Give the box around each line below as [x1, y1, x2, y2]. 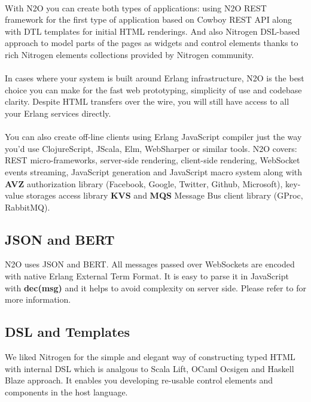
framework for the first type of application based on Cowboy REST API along [5, 13, 292, 26]
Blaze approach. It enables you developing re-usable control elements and [5, 374, 273, 386]
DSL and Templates [5, 322, 130, 341]
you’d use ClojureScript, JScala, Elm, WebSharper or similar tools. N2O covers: [5, 142, 297, 154]
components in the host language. [5, 385, 128, 398]
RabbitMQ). [5, 200, 50, 213]
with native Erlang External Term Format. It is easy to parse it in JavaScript [5, 270, 289, 282]
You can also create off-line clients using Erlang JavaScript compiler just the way [5, 130, 302, 143]
